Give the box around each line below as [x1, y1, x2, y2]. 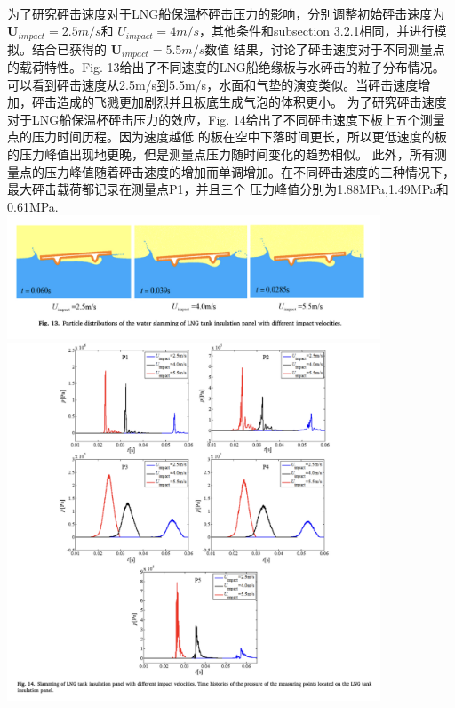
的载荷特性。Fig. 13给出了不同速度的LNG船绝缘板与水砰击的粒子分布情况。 [7, 58, 445, 76]
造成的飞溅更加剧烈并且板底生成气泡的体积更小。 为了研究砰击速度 [56, 93, 447, 111]
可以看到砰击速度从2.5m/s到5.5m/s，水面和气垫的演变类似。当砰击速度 [7, 75, 419, 93]
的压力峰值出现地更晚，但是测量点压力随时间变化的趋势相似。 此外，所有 [7, 145, 435, 164]
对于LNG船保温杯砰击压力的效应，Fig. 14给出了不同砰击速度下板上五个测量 [7, 109, 445, 128]
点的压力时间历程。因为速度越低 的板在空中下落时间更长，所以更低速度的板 [7, 127, 447, 146]
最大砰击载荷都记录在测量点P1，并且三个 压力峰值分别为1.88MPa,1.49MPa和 [7, 180, 449, 198]
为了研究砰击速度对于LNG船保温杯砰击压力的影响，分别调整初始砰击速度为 [7, 4, 445, 22]
